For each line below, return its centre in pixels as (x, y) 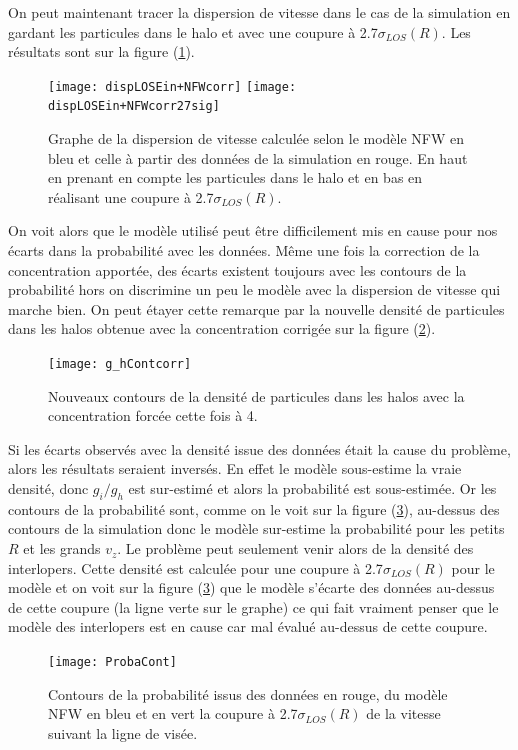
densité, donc (48, 488)
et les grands (62, 548)
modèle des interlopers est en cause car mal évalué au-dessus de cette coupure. (248, 626)
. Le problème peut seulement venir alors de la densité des (295, 548)
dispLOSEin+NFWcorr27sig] (134, 106)
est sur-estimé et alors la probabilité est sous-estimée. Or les (312, 488)
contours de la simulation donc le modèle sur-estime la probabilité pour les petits (256, 528)
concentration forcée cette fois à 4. (153, 415)
